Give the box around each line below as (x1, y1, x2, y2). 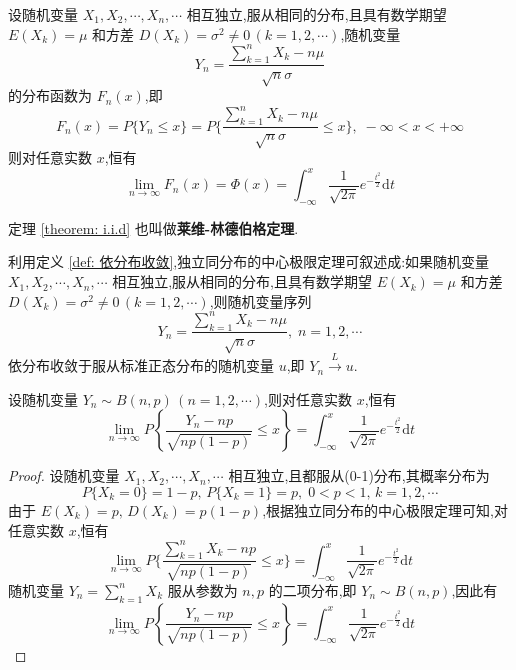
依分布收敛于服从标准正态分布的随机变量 (8, 355, 274, 376)
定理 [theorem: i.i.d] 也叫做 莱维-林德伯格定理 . (8, 217, 299, 238)
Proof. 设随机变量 (8, 465, 120, 486)
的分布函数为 (8, 85, 92, 106)
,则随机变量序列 (209, 290, 312, 311)
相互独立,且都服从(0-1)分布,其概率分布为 (228, 465, 490, 486)
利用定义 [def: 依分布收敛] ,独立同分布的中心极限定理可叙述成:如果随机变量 (8, 251, 490, 272)
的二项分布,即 (268, 579, 357, 600)
